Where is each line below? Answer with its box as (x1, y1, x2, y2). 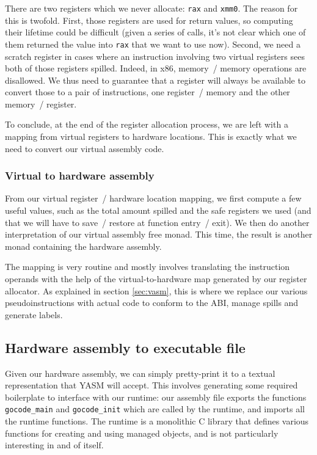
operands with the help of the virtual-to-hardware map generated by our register (5, 272, 307, 285)
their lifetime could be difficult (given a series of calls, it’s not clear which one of (5, 26, 306, 38)
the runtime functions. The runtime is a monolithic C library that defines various (5, 415, 309, 428)
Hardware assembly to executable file (5, 338, 246, 357)
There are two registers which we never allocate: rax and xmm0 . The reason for (5, 2, 298, 14)
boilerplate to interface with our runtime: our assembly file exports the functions (5, 390, 307, 403)
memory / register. (5, 97, 77, 110)
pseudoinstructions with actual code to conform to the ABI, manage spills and (5, 296, 299, 309)
